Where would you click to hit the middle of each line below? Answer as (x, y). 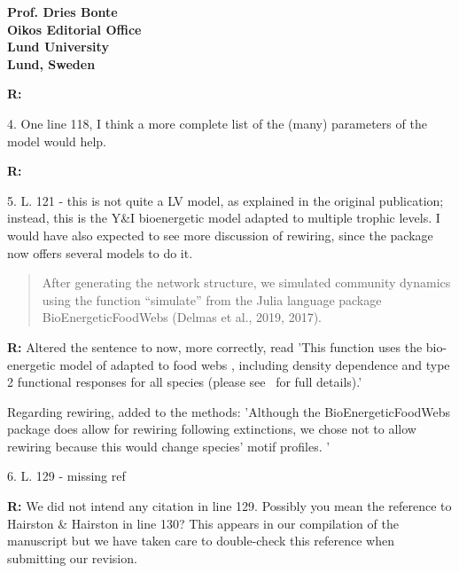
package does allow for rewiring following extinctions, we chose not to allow (212, 429)
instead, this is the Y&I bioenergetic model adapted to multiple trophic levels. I (224, 218)
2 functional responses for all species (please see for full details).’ (185, 382)
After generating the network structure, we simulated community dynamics (246, 283)
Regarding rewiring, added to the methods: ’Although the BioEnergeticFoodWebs (229, 411)
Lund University (58, 47)
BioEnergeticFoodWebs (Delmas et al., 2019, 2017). (182, 317)
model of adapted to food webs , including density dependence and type (255, 364)
